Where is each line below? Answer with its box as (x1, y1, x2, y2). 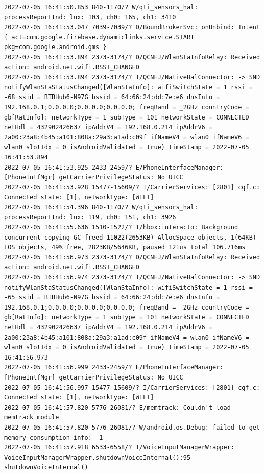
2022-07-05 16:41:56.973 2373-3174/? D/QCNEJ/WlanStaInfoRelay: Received (4, 253, 260, 261)
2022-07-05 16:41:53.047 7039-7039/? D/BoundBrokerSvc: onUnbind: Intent (4, 23, 260, 31)
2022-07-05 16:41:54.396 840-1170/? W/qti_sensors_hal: (4, 203, 198, 211)
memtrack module (4, 414, 59, 421)
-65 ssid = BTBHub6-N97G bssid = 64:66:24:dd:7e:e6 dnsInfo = (4, 294, 220, 301)
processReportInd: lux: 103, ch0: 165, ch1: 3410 (4, 13, 176, 21)
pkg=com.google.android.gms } (4, 43, 107, 51)
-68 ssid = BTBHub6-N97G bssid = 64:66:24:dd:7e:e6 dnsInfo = (4, 93, 220, 101)
